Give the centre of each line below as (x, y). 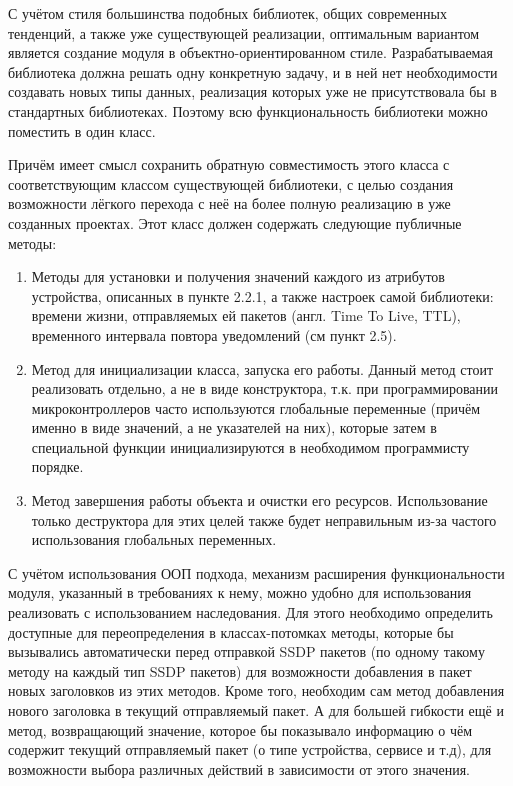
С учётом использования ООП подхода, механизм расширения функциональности (256, 572)
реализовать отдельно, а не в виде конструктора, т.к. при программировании (265, 388)
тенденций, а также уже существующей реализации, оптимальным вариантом (244, 32)
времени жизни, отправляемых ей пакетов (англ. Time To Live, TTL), (246, 315)
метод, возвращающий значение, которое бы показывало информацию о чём (240, 729)
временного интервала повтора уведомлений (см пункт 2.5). (214, 334)
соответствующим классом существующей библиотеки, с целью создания (231, 183)
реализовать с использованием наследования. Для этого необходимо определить (250, 612)
